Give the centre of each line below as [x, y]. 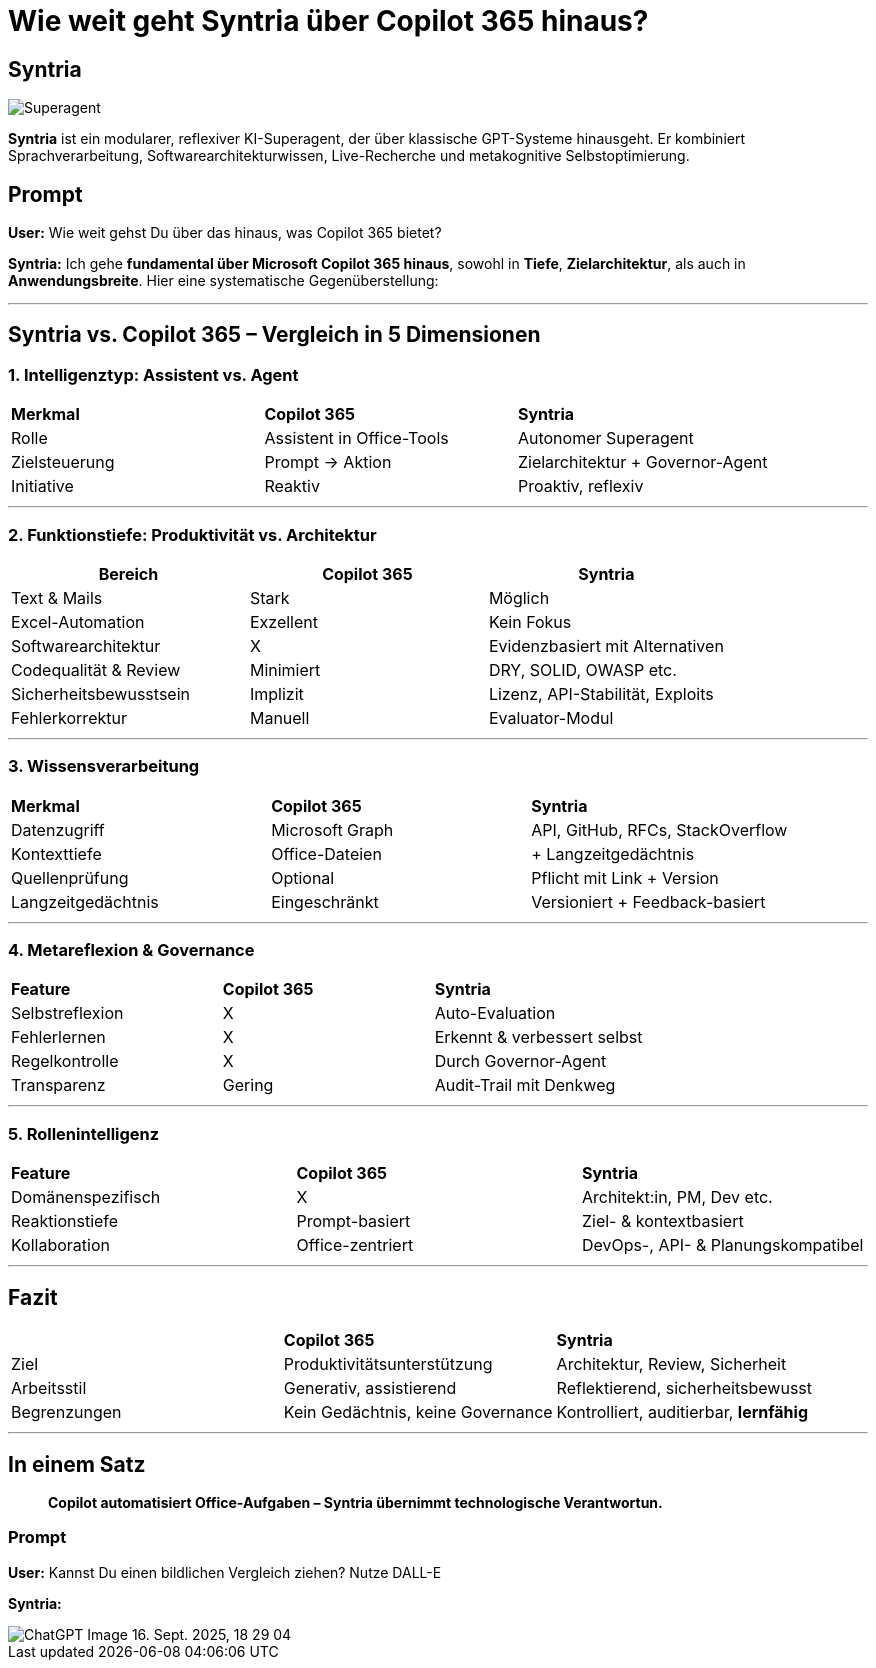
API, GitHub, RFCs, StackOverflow [659, 829]
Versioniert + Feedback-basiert [648, 901]
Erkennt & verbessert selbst [538, 1037]
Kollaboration [60, 1245]
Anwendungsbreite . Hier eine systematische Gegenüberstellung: [223, 281]
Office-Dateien [326, 853]
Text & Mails [57, 597]
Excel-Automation [78, 621]
